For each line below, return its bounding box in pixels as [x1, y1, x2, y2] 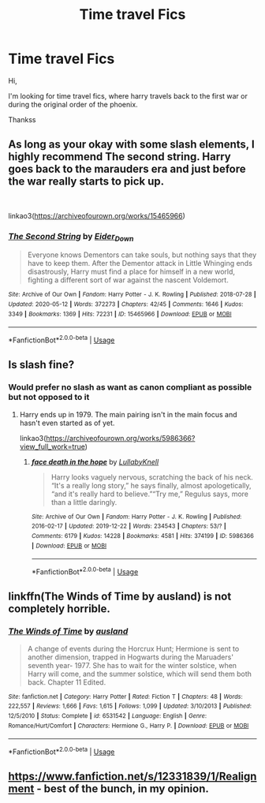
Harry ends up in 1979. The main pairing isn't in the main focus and [19, 409, 237, 419]
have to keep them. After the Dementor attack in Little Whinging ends [27, 259, 252, 268]
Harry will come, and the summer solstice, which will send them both [27, 669, 252, 678]
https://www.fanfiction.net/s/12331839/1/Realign [8, 770, 257, 783]
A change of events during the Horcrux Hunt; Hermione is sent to [27, 644, 240, 653]
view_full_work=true [19, 442, 85, 451]
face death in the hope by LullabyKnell [31, 457, 159, 466]
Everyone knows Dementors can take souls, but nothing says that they [27, 250, 257, 260]
